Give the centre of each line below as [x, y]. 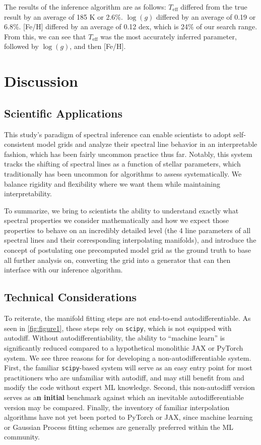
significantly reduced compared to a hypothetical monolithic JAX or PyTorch [124, 347]
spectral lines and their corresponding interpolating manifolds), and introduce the [130, 240]
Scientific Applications [63, 113]
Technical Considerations [71, 297]
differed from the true [214, 7]
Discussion [41, 81]
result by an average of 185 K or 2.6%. [63, 16]
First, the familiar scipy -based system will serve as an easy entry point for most [128, 368]
